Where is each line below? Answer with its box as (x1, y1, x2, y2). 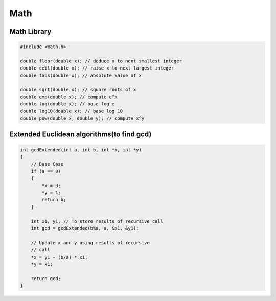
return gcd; (31, 275, 61, 281)
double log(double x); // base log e (20, 101, 115, 107)
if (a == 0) (31, 168, 61, 174)
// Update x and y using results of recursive (31, 240, 150, 245)
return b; (41, 197, 66, 203)
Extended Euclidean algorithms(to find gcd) (9, 130, 152, 139)
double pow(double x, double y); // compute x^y (20, 115, 145, 121)
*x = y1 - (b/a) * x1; (31, 254, 88, 260)
